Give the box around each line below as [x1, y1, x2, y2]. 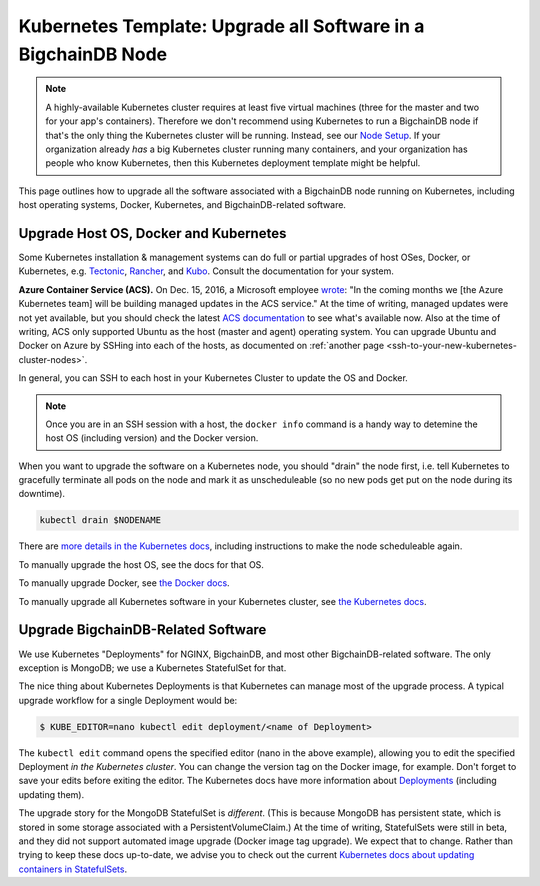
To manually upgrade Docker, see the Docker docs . [18, 577, 230, 589]
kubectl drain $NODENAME [39, 515, 162, 526]
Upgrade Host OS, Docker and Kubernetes [18, 225, 287, 242]
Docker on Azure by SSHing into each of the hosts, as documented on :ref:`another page [18, 340, 385, 352]
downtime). [18, 488, 65, 500]
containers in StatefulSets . [18, 863, 128, 875]
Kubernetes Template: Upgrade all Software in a [18, 15, 425, 37]
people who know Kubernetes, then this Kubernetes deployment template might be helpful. [45, 157, 421, 169]
